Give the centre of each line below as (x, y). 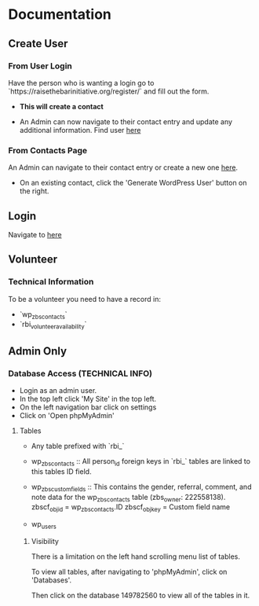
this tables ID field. (61, 471)
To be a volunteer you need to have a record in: (85, 299)
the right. (34, 191)
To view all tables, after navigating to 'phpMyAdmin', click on (129, 571)
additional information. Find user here (80, 130)
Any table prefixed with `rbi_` (78, 446)
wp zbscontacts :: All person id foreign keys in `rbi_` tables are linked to (141, 462)
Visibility (45, 541)
